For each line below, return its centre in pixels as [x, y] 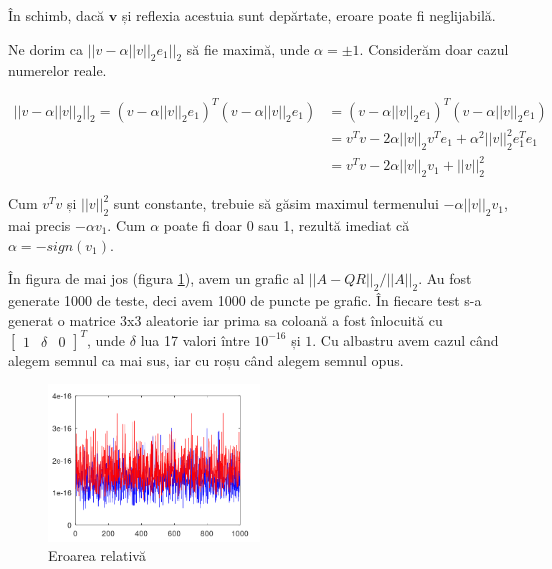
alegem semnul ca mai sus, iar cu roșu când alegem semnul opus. [206, 359]
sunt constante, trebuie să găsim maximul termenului [276, 203]
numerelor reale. [57, 70]
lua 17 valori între [195, 339]
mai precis [39, 224]
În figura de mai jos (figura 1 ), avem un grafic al [156, 278]
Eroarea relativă [97, 555]
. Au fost [445, 278]
